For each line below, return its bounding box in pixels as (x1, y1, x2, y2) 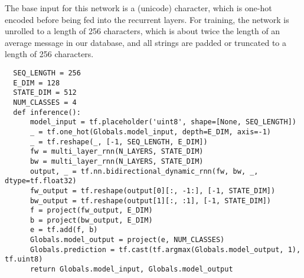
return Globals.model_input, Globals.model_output (30, 265, 233, 274)
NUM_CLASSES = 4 (13, 98, 77, 107)
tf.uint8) (5, 255, 43, 264)
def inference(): (13, 108, 81, 117)
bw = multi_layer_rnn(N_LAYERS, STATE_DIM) (30, 157, 204, 166)
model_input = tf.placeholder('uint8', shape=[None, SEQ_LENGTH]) (30, 118, 296, 127)
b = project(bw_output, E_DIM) (30, 216, 153, 224)
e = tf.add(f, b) (30, 226, 98, 234)
